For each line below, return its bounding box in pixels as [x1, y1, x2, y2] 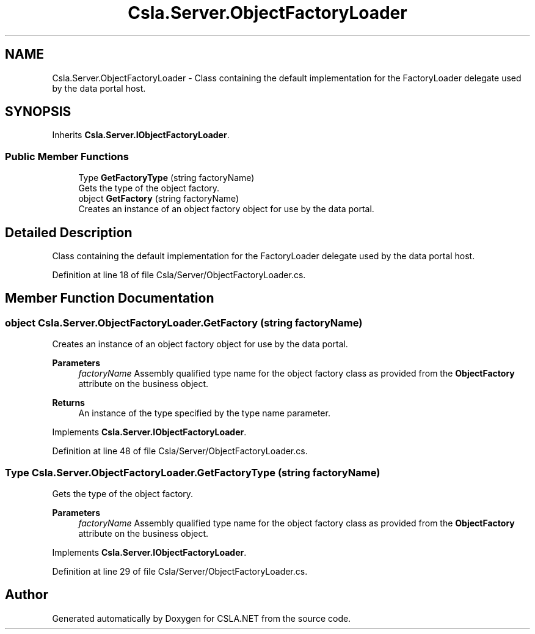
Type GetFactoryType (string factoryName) [78, 172, 255, 183]
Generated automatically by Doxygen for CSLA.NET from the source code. [52, 613, 351, 624]
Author [5, 587, 48, 603]
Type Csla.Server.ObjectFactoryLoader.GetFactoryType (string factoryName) [5, 466, 380, 479]
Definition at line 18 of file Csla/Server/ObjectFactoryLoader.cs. [52, 270, 306, 281]
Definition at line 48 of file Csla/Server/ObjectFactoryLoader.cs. [52, 446, 308, 457]
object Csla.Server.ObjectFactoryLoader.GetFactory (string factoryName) [5, 316, 363, 329]
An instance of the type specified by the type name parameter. [78, 408, 330, 419]
